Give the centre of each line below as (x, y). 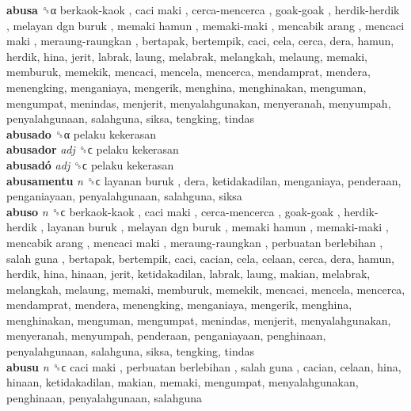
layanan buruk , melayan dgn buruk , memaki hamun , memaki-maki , (218, 227)
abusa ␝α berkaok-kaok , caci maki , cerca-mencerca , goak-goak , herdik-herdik (203, 10)
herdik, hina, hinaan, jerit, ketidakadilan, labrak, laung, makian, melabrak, (188, 274)
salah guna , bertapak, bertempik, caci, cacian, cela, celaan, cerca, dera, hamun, (200, 258)
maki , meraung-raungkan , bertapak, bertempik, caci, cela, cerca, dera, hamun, (200, 41)
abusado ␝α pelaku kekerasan (82, 133)
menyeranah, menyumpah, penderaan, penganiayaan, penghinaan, (166, 335)
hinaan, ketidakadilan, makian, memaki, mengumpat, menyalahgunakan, (183, 382)
